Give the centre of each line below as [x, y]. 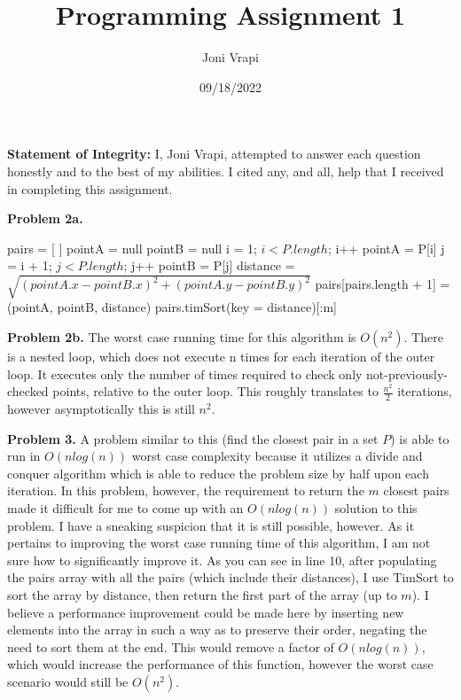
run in [24, 456]
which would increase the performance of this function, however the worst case [220, 664]
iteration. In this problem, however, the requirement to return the [186, 490]
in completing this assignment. [90, 188]
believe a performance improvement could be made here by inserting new [206, 612]
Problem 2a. [45, 218]
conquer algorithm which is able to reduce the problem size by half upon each [218, 473]
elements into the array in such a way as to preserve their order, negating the [217, 630]
